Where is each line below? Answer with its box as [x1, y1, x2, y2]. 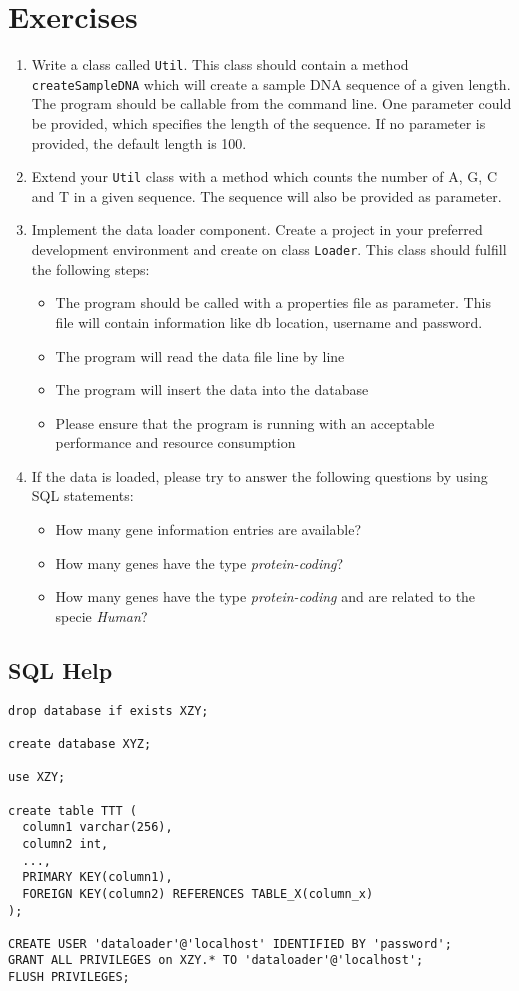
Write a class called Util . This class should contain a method [31, 54, 409, 75]
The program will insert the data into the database [55, 379, 369, 400]
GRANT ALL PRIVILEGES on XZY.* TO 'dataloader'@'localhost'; [8, 953, 424, 968]
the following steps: [31, 258, 150, 279]
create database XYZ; [8, 736, 152, 751]
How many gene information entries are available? [55, 519, 362, 540]
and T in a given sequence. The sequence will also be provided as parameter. [31, 185, 502, 206]
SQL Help [8, 654, 113, 685]
